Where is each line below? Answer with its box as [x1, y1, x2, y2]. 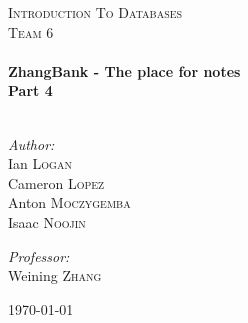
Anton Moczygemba [8, 192, 131, 213]
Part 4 [8, 80, 53, 101]
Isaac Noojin [8, 211, 86, 232]
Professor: [8, 245, 70, 266]
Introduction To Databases [8, 2, 183, 22]
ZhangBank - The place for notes [8, 60, 241, 81]
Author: [8, 133, 55, 154]
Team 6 [8, 21, 54, 42]
